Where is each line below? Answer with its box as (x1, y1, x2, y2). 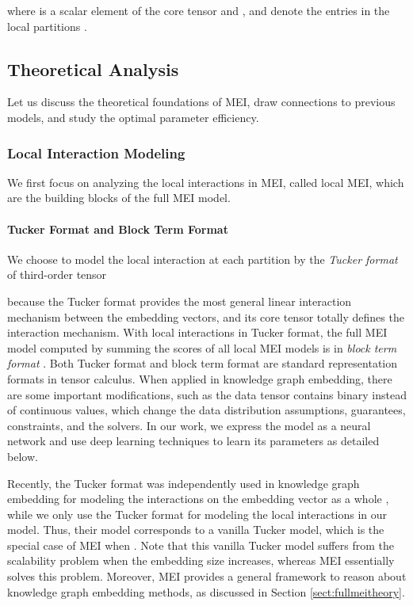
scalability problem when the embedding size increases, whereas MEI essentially (7, 552, 395, 569)
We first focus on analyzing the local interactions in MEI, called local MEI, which (7, 173, 404, 190)
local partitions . (7, 17, 87, 34)
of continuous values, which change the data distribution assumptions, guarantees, (7, 402, 406, 418)
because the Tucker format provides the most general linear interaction (7, 292, 352, 309)
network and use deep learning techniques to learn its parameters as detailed (7, 433, 380, 449)
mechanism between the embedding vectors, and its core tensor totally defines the (7, 308, 404, 325)
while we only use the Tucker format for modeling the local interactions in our (7, 505, 388, 522)
